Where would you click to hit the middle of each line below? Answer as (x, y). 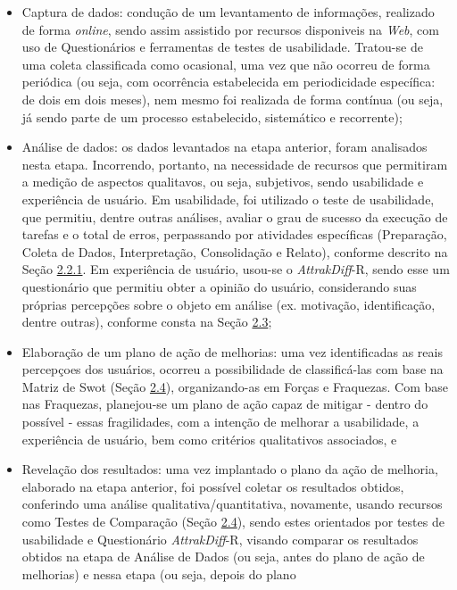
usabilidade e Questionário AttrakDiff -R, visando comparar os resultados (220, 539)
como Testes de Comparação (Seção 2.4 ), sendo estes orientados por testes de (233, 522)
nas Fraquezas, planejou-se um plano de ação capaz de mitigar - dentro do (225, 404)
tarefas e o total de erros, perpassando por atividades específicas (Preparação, (234, 234)
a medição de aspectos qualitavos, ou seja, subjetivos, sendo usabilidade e (223, 182)
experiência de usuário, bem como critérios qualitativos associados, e (209, 439)
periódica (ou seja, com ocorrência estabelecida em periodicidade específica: (228, 82)
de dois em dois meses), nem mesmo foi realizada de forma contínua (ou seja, (233, 99)
